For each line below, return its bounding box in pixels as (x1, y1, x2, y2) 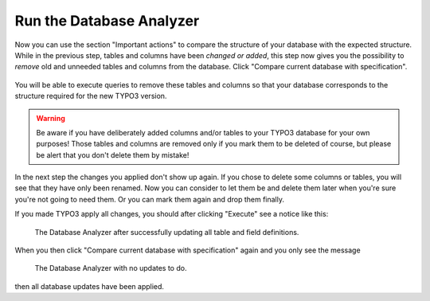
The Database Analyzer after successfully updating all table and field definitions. (34, 227, 299, 236)
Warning (36, 113, 65, 123)
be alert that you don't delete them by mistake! (36, 150, 190, 159)
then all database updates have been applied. (14, 281, 165, 291)
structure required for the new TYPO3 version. (14, 92, 167, 101)
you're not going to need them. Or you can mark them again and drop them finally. (14, 194, 284, 204)
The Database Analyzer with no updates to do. (34, 264, 187, 273)
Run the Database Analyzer (14, 12, 200, 29)
